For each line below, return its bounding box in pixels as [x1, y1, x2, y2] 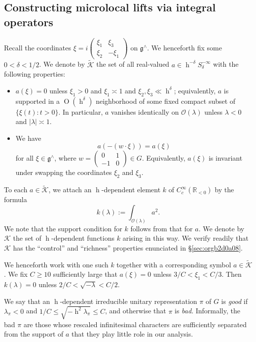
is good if [221, 296, 248, 306]
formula [4, 194, 27, 205]
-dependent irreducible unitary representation [60, 296, 197, 306]
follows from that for [130, 223, 193, 233]
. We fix [4, 269, 28, 279]
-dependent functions [51, 233, 115, 243]
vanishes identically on [111, 106, 179, 117]
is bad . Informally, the [175, 305, 240, 316]
